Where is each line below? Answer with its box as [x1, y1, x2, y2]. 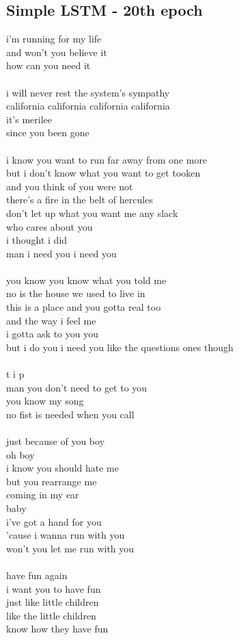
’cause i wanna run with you [6, 528, 125, 542]
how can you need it [6, 58, 91, 73]
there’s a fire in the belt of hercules [6, 192, 153, 207]
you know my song [6, 394, 84, 408]
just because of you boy [6, 434, 105, 448]
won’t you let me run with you [6, 541, 135, 555]
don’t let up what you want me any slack [6, 205, 178, 220]
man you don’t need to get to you [6, 380, 147, 394]
